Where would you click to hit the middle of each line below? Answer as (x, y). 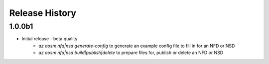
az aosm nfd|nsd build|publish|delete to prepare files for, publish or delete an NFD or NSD (131, 53)
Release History (43, 13)
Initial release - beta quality (50, 39)
